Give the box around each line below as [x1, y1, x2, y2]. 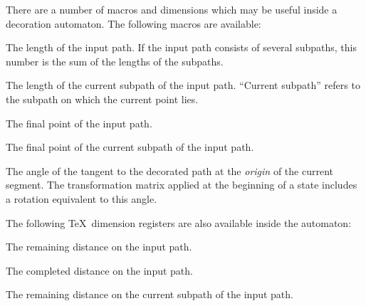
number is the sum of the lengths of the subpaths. [6, 53, 224, 68]
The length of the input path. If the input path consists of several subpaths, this [6, 40, 357, 55]
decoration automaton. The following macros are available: [6, 16, 261, 31]
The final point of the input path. [6, 115, 152, 130]
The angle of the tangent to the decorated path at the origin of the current [6, 163, 333, 178]
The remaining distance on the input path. [6, 239, 192, 254]
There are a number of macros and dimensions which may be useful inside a [6, 2, 338, 16]
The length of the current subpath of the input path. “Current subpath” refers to [6, 78, 360, 93]
